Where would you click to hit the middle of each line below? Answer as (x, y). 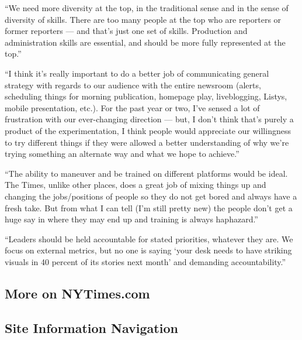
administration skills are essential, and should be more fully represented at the (145, 42)
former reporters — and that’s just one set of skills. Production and (126, 31)
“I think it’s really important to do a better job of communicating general (137, 73)
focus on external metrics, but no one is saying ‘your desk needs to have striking (148, 250)
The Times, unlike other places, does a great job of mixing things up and (136, 185)
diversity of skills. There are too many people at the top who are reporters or (143, 19)
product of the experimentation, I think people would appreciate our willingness (148, 130)
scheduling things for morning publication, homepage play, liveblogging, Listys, (146, 96)
